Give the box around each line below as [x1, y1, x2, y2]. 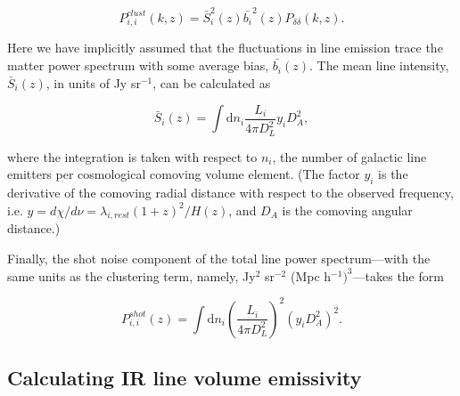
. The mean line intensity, [309, 56, 449, 75]
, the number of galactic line [272, 147, 427, 166]
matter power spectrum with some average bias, [7, 56, 269, 75]
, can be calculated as [152, 73, 271, 92]
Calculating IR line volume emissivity [7, 364, 362, 392]
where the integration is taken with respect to [7, 147, 258, 166]
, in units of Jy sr [45, 73, 141, 92]
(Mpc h [290, 266, 332, 285]
